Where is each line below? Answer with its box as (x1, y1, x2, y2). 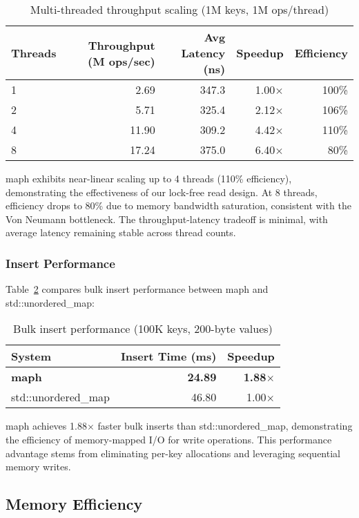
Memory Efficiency (6, 493, 143, 515)
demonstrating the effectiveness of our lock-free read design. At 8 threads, (6, 184, 318, 199)
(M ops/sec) (88, 52, 155, 69)
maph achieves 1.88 (6, 419, 87, 433)
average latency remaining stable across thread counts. (6, 225, 236, 240)
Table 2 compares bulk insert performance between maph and (6, 282, 269, 296)
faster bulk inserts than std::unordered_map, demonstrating (97, 419, 353, 433)
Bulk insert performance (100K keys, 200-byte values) (13, 320, 273, 337)
